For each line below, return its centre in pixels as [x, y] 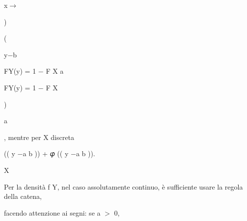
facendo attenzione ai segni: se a [52, 212]
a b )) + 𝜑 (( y [46, 153]
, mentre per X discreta [39, 137]
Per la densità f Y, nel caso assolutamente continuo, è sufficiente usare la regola [123, 186]
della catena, [23, 196]
